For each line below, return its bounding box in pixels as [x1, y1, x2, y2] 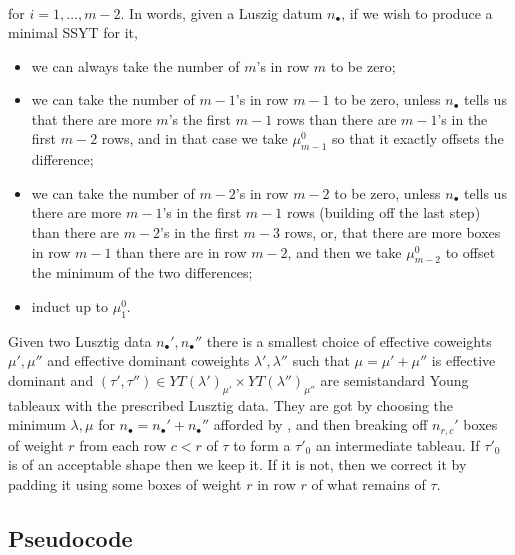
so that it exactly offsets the [331, 128, 504, 149]
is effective [431, 350, 496, 371]
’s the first [168, 108, 232, 129]
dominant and [8, 370, 94, 391]
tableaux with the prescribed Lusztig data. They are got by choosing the [8, 394, 454, 415]
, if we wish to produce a [341, 2, 493, 23]
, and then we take [287, 241, 402, 262]
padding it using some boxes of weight [8, 474, 242, 495]
